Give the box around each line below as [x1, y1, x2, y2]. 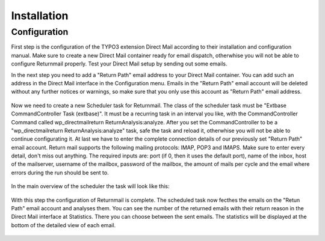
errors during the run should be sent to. [11, 169, 109, 176]
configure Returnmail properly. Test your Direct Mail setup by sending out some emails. [11, 60, 227, 67]
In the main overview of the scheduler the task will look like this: [11, 183, 170, 190]
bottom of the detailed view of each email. [11, 221, 116, 228]
